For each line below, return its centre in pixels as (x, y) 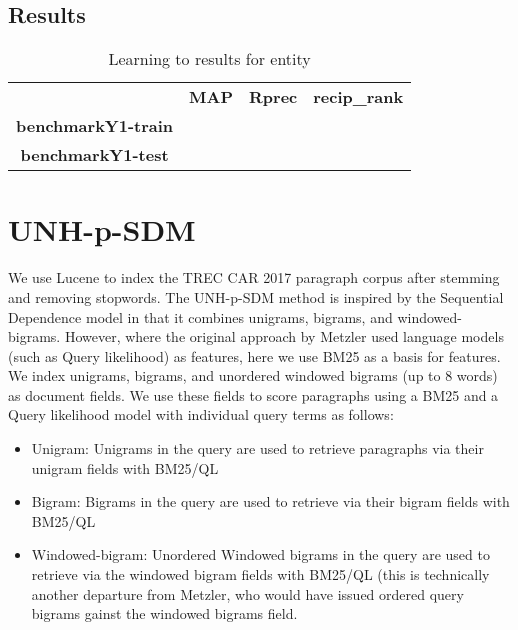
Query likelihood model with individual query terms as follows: (201, 414)
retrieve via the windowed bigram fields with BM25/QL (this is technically (260, 574)
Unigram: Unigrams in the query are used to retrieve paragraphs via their (257, 448)
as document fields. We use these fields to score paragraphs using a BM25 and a (253, 394)
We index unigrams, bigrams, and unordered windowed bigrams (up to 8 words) (253, 375)
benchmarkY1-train (95, 126)
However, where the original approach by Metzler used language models (284, 336)
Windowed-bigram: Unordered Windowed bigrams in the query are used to (260, 554)
